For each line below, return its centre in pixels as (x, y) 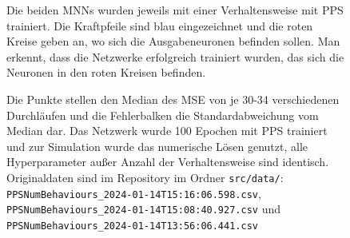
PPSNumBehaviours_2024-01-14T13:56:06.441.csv (132, 226)
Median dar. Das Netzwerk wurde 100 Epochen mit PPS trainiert (167, 131)
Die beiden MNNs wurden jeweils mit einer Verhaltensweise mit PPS (175, 10)
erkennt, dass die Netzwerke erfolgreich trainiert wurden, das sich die (175, 56)
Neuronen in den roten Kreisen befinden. (106, 72)
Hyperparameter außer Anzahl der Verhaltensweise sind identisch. (168, 162)
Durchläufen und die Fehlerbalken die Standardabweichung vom (163, 115)
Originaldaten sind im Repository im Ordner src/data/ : (145, 177)
